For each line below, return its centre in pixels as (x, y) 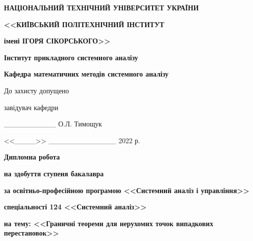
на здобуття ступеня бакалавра (54, 173)
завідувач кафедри (31, 107)
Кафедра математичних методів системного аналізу (86, 74)
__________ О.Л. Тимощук (53, 124)
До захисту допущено (37, 90)
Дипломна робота (32, 157)
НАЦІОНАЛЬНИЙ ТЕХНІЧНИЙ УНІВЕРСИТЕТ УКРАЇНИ (101, 7)
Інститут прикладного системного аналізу (71, 57)
